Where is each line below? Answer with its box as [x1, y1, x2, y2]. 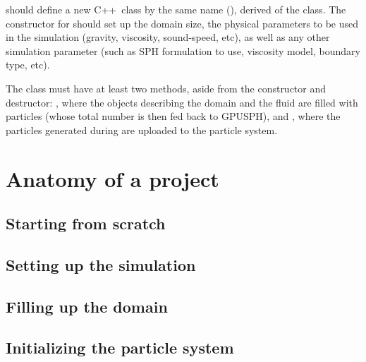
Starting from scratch [6, 212, 166, 234]
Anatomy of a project [6, 164, 219, 193]
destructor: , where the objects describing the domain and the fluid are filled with [6, 95, 358, 109]
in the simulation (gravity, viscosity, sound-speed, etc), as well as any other [6, 30, 330, 44]
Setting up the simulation [6, 253, 196, 275]
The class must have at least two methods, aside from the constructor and [6, 80, 327, 95]
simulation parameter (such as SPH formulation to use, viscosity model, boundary [6, 43, 360, 58]
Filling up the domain [6, 295, 168, 317]
